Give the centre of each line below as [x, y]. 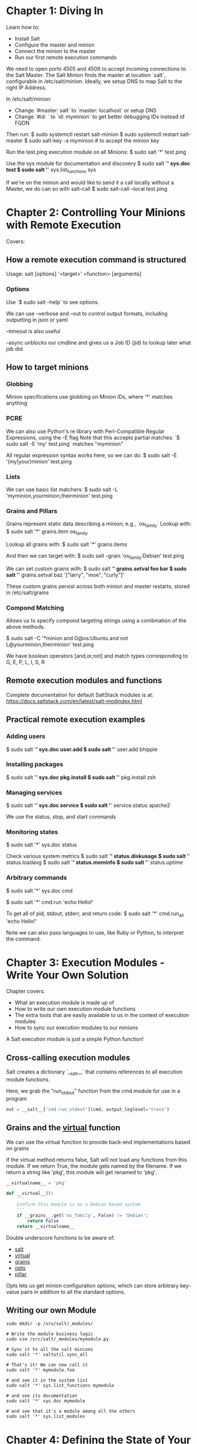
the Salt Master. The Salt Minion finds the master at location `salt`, [86, 75]
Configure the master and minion [55, 45]
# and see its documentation [42, 1396]
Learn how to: [23, 27]
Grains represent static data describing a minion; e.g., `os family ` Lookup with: [99, 524]
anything [17, 403]
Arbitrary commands [37, 877]
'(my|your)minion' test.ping [39, 461]
